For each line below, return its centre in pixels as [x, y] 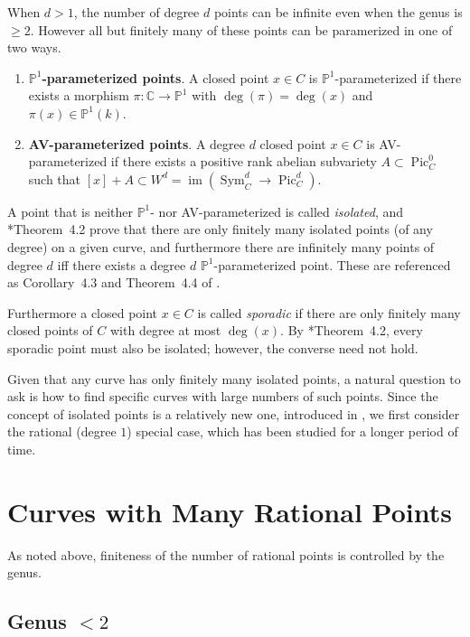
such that [55, 178]
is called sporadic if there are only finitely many [329, 312]
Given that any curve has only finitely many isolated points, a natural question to [234, 378]
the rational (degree [62, 431]
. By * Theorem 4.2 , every [352, 330]
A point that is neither [70, 211]
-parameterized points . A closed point [155, 77]
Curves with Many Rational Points [230, 511]
